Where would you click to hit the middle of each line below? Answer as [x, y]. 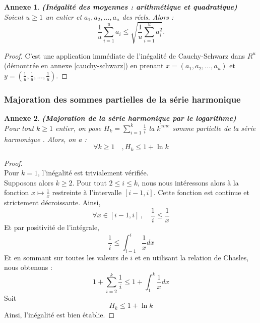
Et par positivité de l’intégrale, [52, 227]
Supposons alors [29, 182]
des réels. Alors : [148, 16]
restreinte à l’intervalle [87, 192]
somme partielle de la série [214, 128]
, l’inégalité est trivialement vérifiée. [93, 173]
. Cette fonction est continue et [201, 192]
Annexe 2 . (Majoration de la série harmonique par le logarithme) [120, 118]
